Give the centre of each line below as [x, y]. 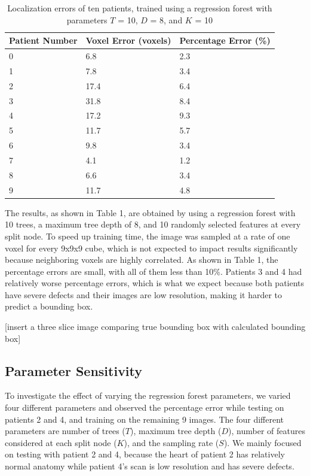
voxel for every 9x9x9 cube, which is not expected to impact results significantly [151, 248]
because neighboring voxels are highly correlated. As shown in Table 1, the [142, 260]
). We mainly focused [263, 442]
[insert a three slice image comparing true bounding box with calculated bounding [155, 327]
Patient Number [43, 40]
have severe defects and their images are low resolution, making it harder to [144, 294]
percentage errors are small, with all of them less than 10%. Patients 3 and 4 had [154, 271]
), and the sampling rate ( [171, 442]
